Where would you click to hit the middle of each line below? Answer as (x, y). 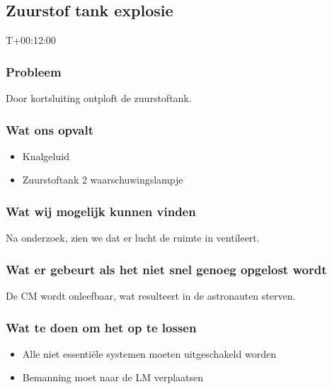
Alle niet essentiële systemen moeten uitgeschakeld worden (149, 353)
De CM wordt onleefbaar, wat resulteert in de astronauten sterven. (151, 296)
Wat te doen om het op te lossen (101, 327)
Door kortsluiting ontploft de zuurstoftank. (99, 98)
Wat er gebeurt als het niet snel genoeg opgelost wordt (166, 269)
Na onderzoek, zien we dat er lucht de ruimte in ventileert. (133, 238)
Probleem (34, 71)
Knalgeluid (46, 156)
